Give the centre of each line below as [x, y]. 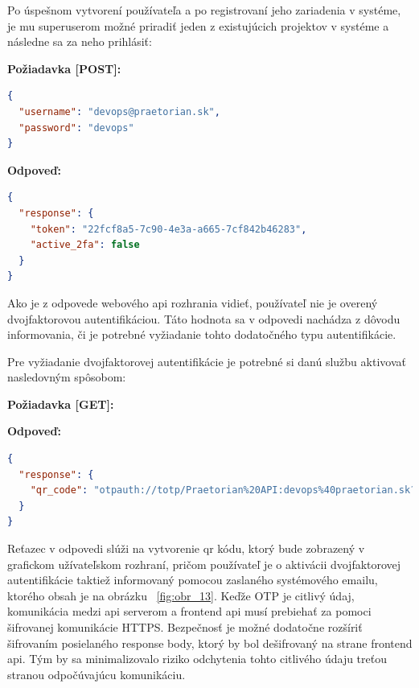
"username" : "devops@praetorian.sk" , [119, 111]
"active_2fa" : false [85, 245]
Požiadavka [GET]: [61, 404]
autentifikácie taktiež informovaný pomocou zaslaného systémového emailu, [193, 580]
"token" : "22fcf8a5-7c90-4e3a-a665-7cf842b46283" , [168, 229]
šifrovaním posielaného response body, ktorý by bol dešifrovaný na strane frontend [210, 643]
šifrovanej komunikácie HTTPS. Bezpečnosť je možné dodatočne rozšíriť [185, 627]
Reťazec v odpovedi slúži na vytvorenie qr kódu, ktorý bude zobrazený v [186, 548]
